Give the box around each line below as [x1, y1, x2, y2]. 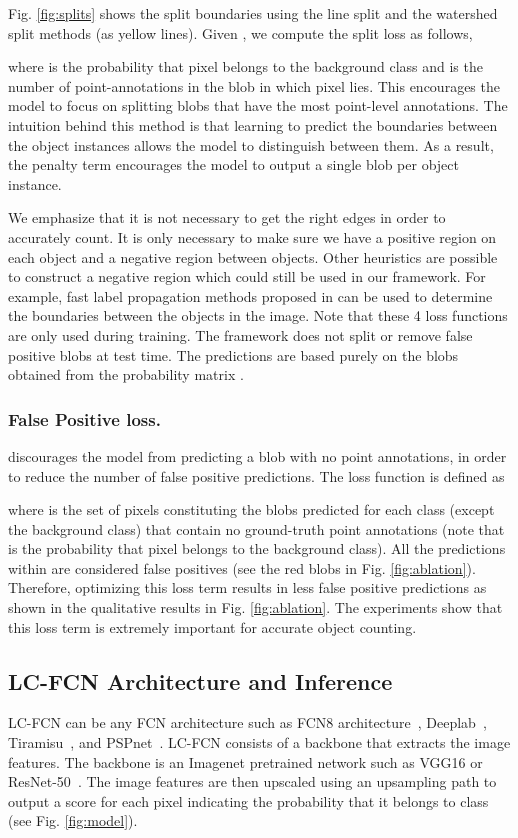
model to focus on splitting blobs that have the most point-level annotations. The [8, 95, 508, 116]
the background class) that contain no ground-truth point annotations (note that [8, 518, 505, 539]
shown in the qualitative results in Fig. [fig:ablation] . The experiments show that [8, 597, 503, 618]
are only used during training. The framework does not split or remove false [8, 324, 473, 345]
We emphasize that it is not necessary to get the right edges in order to [8, 207, 446, 228]
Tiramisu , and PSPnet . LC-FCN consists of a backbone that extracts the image [8, 732, 511, 753]
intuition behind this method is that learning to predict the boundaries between [8, 114, 498, 135]
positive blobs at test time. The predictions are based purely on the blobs [8, 344, 459, 365]
